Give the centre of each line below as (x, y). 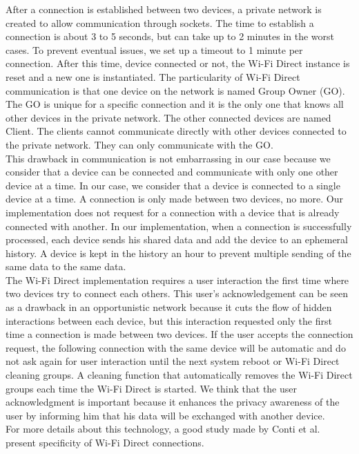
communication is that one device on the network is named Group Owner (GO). (175, 90)
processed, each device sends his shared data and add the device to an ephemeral (177, 239)
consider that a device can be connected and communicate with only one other (172, 172)
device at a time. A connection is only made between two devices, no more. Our (174, 199)
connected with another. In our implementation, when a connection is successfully (179, 226)
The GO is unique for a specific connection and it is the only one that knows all (175, 104)
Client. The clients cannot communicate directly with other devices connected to (176, 131)
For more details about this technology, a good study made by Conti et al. (163, 429)
